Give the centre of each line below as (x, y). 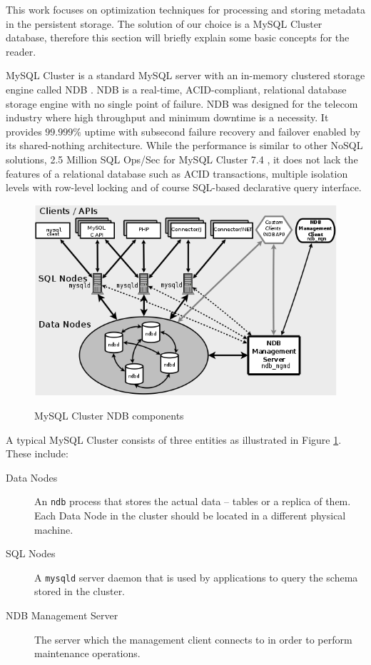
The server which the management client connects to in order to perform (193, 639)
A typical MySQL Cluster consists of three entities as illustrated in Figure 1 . (174, 439)
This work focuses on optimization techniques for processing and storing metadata (185, 9)
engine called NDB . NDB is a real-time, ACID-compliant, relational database (176, 89)
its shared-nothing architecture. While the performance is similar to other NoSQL (184, 145)
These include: (37, 453)
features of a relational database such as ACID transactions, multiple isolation (177, 173)
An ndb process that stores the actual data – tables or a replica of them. (193, 501)
